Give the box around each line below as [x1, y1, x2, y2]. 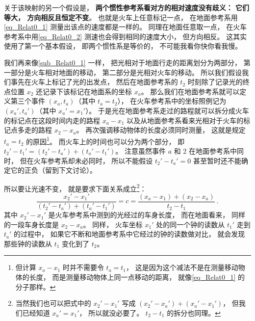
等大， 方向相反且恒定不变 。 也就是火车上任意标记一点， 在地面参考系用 [4, 12, 238, 22]
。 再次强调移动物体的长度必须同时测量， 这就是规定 [76, 125, 246, 135]
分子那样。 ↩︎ [15, 281, 56, 292]
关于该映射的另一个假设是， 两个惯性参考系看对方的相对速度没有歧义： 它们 [4, 2, 250, 12]
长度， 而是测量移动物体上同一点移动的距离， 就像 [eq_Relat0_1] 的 [29, 272, 245, 282]
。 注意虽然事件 [115, 145, 166, 156]
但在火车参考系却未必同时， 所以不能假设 [20, 155, 153, 165]
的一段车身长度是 [4, 219, 59, 229]
